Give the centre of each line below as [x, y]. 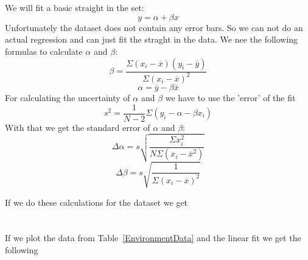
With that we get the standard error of [78, 127]
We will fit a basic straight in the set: [75, 8]
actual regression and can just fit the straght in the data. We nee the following [152, 39]
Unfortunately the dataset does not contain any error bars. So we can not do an [154, 27]
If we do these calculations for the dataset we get [96, 202]
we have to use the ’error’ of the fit [230, 97]
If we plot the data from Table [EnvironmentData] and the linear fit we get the [153, 238]
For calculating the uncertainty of [68, 97]
